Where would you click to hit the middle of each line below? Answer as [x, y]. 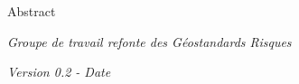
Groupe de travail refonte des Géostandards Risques [149, 41]
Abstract [32, 11]
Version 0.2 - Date [59, 72]
